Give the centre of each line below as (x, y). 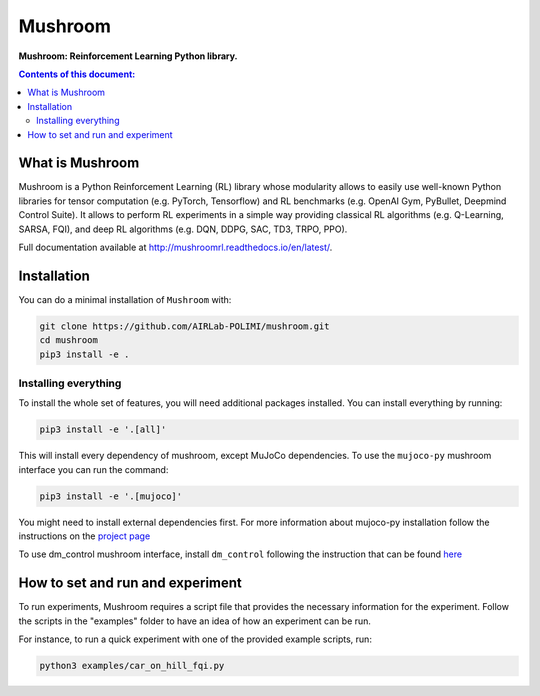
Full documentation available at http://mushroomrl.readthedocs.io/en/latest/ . (175, 247)
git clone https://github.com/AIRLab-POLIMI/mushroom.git (184, 326)
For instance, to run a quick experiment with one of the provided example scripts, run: (195, 639)
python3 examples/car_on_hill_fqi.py (132, 666)
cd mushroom (69, 340)
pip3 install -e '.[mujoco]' (111, 496)
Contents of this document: (77, 74)
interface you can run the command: (93, 469)
